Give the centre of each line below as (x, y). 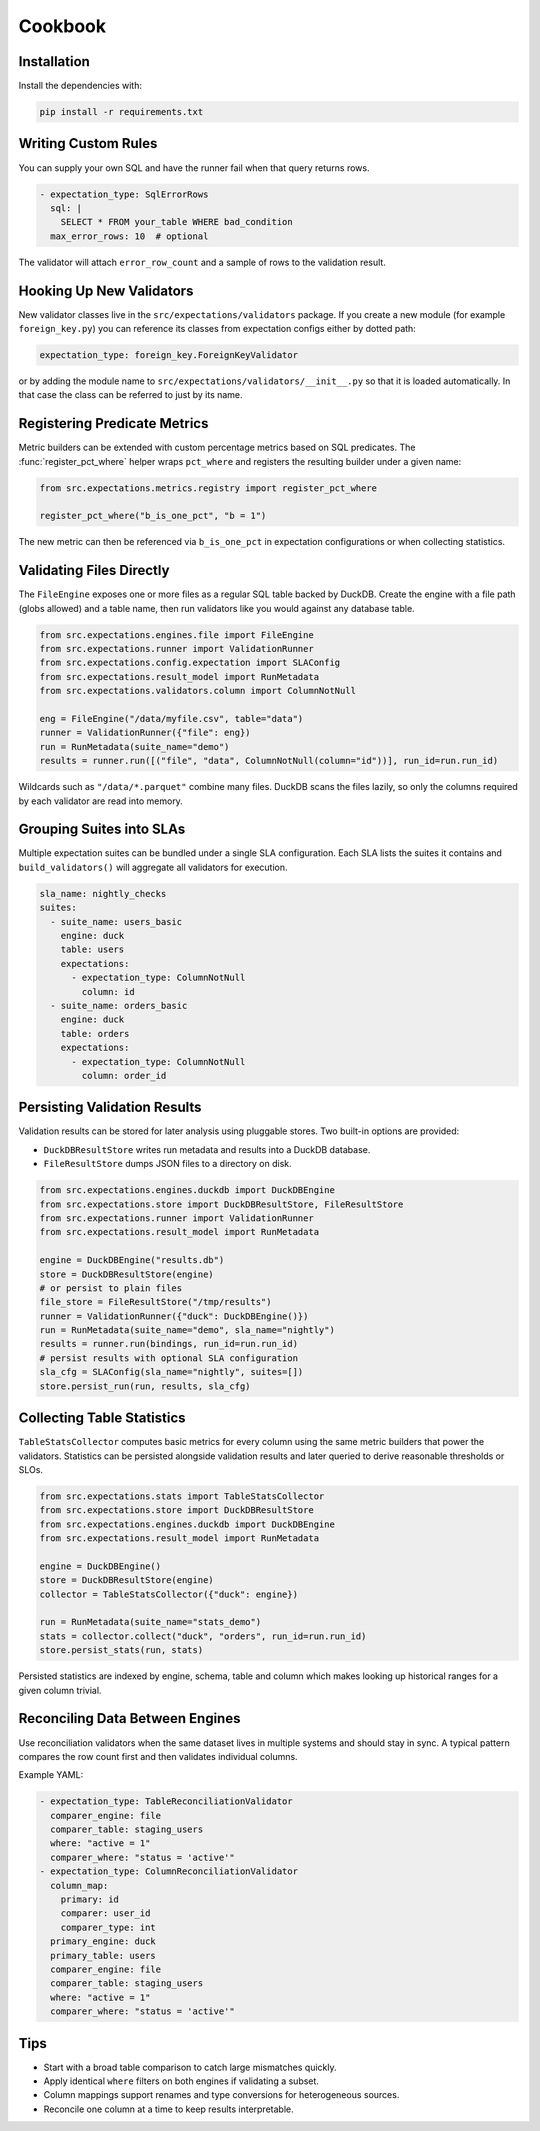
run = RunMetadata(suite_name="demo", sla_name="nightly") (187, 1330)
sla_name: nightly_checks (103, 893)
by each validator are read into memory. (101, 801)
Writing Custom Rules (88, 143)
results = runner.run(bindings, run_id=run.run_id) (169, 1344)
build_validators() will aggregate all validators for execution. (153, 867)
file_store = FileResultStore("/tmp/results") (155, 1302)
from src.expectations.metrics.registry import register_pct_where (208, 488)
